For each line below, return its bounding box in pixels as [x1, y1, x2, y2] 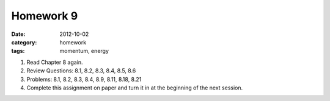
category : [11, 38, 37, 46]
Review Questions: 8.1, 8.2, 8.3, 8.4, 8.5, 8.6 [26, 67, 136, 74]
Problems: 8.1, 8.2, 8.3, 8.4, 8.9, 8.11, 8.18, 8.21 [26, 75, 142, 83]
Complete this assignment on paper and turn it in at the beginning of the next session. [26, 84, 243, 91]
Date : [11, 30, 26, 38]
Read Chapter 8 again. [26, 58, 83, 66]
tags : [11, 47, 25, 55]
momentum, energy [59, 47, 109, 55]
